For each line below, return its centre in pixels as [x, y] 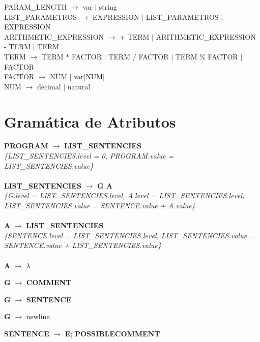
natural [79, 86]
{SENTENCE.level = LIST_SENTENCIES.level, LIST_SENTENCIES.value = [129, 235]
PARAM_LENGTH [36, 7]
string [108, 7]
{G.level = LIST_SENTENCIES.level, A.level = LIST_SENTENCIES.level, [124, 195]
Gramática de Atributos [90, 121]
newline [38, 316]
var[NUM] [89, 76]
